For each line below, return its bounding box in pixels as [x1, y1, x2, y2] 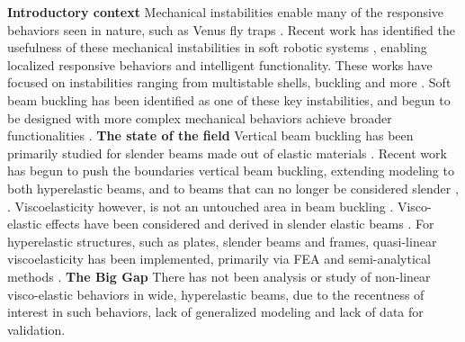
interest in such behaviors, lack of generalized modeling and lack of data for [7, 302, 424, 321]
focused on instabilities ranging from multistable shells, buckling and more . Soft [7, 73, 452, 92]
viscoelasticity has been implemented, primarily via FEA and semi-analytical [7, 249, 431, 268]
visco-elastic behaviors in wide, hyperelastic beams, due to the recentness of [7, 284, 425, 303]
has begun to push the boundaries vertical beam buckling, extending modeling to [7, 161, 454, 180]
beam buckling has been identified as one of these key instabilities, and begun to [7, 90, 451, 109]
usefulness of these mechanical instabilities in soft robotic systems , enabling [7, 38, 427, 57]
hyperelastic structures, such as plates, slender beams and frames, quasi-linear [7, 231, 437, 250]
